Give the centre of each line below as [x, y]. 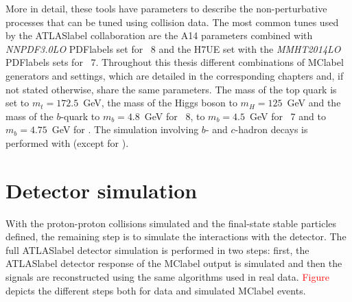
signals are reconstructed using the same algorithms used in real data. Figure [167, 277]
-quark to [80, 116]
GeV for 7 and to [288, 116]
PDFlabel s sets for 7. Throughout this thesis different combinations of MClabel [175, 62]
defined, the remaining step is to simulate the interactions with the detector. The [176, 236]
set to [17, 103]
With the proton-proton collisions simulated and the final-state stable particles [171, 223]
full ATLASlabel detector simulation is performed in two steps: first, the [157, 249]
